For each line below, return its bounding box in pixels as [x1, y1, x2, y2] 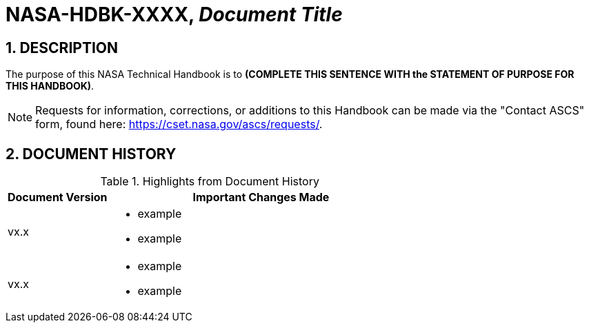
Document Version [8, 190, 108, 205]
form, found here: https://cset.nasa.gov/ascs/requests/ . [35, 117, 323, 132]
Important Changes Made [192, 190, 330, 205]
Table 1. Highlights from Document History [100, 174, 319, 189]
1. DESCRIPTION [6, 39, 118, 57]
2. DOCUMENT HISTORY [6, 145, 177, 163]
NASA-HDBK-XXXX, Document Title [6, 3, 343, 26]
